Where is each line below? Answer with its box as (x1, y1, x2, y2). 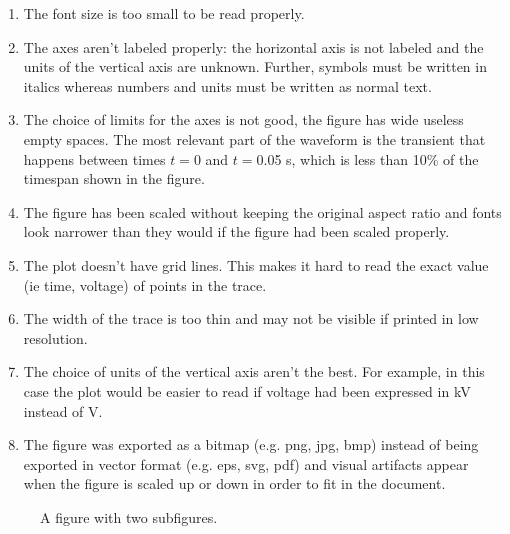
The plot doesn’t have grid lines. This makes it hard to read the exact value (23, 254, 489, 275)
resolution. (23, 327, 88, 348)
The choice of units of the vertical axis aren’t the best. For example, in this (23, 361, 485, 382)
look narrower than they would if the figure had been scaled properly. (23, 221, 450, 242)
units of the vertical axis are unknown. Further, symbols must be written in (23, 56, 487, 77)
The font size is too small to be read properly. (23, 3, 305, 23)
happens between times (23, 148, 166, 169)
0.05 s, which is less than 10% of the (256, 148, 479, 169)
